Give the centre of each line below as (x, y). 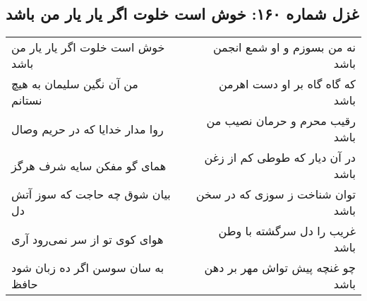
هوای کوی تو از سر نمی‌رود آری (88, 239)
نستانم (27, 100)
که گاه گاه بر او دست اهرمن (287, 84)
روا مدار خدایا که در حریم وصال (88, 129)
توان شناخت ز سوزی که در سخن (276, 194)
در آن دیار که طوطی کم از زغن (280, 158)
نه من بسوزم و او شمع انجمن (284, 47)
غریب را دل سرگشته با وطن (287, 231)
